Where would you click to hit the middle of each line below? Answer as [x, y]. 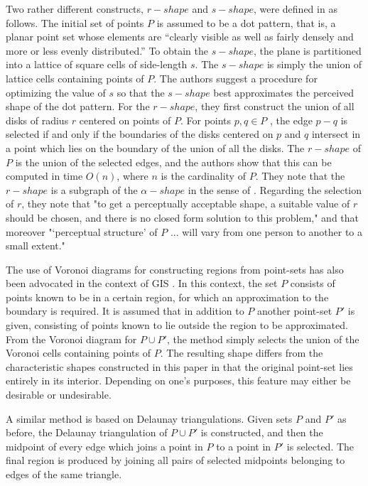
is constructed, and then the [262, 432]
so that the [141, 92]
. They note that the [300, 176]
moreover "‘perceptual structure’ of [82, 231]
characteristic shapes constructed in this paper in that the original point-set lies [179, 366]
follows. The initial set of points [75, 22]
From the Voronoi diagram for [71, 339]
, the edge [291, 120]
